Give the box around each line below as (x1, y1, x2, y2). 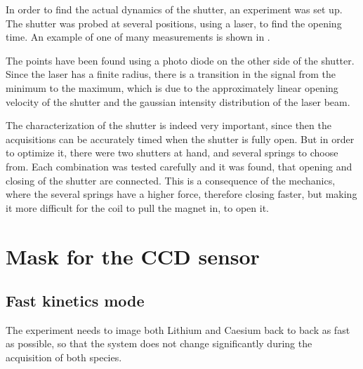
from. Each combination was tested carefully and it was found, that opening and (6, 159, 352, 173)
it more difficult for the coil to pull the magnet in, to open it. (6, 200, 269, 215)
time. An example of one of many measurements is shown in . (6, 29, 270, 44)
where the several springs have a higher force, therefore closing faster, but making (6, 187, 357, 201)
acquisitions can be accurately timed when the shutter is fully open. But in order (6, 131, 355, 146)
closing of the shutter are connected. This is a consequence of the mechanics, (6, 173, 336, 187)
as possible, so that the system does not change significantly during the (6, 336, 312, 351)
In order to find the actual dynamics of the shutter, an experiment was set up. (6, 2, 343, 16)
